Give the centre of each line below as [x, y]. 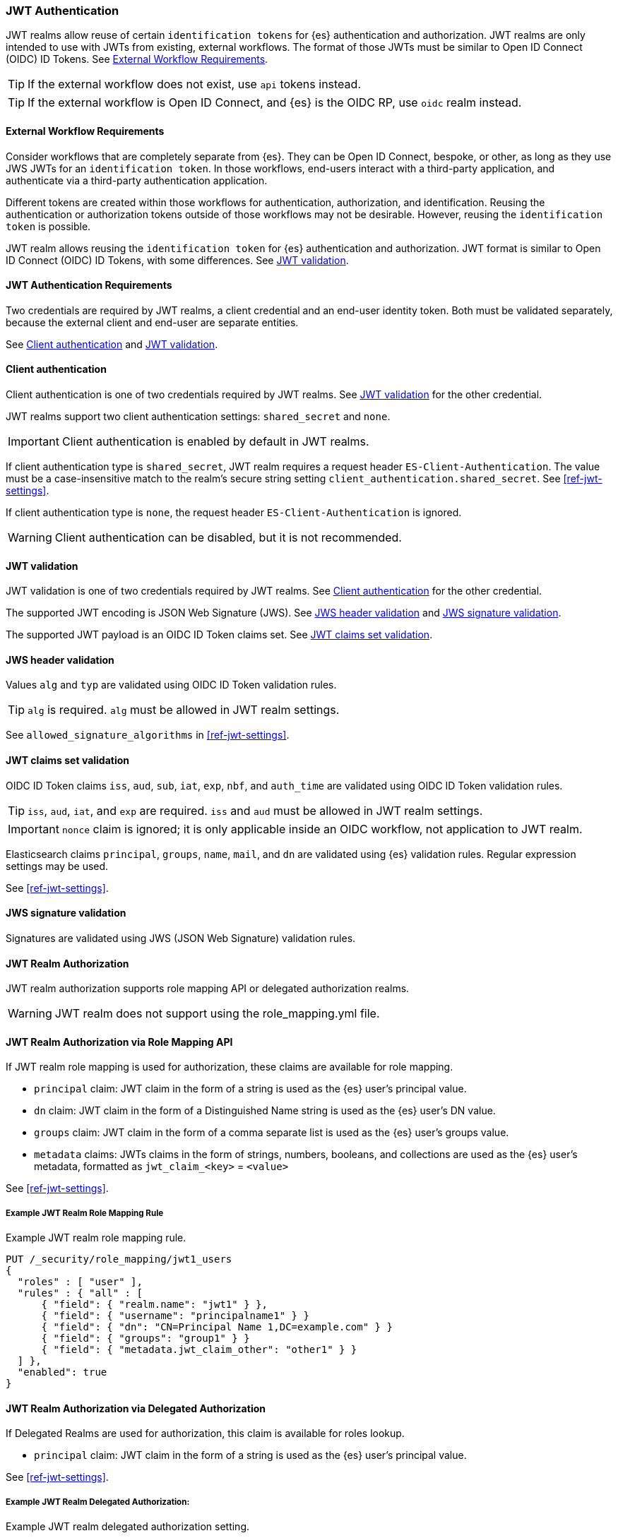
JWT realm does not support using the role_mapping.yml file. [217, 1014]
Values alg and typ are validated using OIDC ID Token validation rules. [171, 685]
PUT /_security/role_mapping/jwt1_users [119, 1259]
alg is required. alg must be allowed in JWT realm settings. [184, 710]
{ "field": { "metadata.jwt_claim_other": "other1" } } [199, 1350]
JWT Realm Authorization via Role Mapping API [119, 1042]
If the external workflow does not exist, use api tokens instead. [194, 84]
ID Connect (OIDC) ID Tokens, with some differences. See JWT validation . [177, 260]
